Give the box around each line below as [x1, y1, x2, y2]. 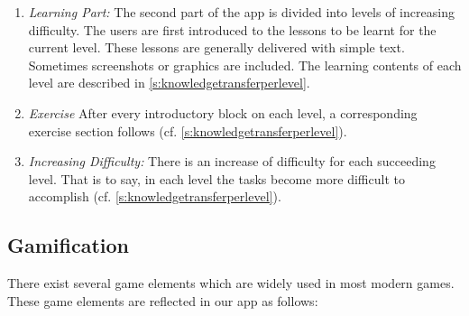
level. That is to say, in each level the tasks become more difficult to [28, 169, 405, 188]
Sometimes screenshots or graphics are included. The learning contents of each [28, 55, 462, 74]
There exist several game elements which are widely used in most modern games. [7, 274, 455, 293]
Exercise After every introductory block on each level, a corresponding [28, 103, 418, 122]
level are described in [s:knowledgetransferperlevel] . [28, 73, 310, 92]
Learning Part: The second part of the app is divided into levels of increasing [28, 3, 455, 21]
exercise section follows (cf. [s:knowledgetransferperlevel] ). [28, 121, 347, 140]
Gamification [7, 231, 130, 259]
